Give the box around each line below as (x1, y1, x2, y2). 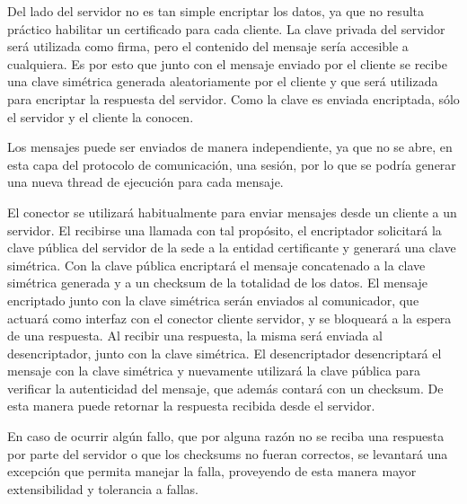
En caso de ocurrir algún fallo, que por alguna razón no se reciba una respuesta (7, 427, 445, 446)
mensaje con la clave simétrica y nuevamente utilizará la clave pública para (7, 361, 420, 380)
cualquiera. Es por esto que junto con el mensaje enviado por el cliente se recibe (7, 54, 447, 73)
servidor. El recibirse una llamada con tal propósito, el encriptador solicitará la (7, 220, 442, 239)
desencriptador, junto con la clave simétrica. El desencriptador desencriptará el (7, 343, 442, 362)
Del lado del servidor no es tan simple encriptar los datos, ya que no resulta (7, 2, 425, 20)
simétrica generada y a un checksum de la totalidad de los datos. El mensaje (7, 273, 428, 292)
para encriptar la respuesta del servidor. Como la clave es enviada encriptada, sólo (7, 89, 460, 108)
